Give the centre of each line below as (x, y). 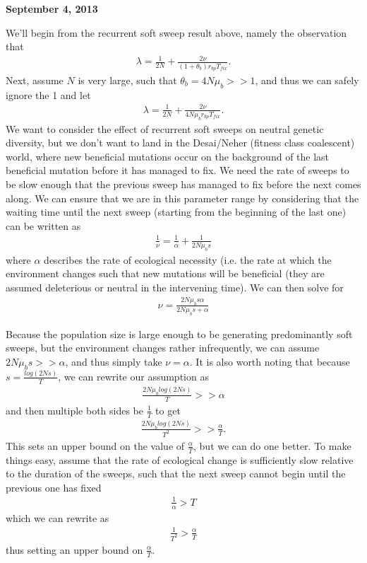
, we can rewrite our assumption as (133, 376)
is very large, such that (127, 80)
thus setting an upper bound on (74, 549)
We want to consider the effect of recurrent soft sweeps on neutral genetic (165, 128)
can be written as (43, 225)
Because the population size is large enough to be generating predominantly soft (179, 333)
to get (168, 410)
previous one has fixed (54, 487)
